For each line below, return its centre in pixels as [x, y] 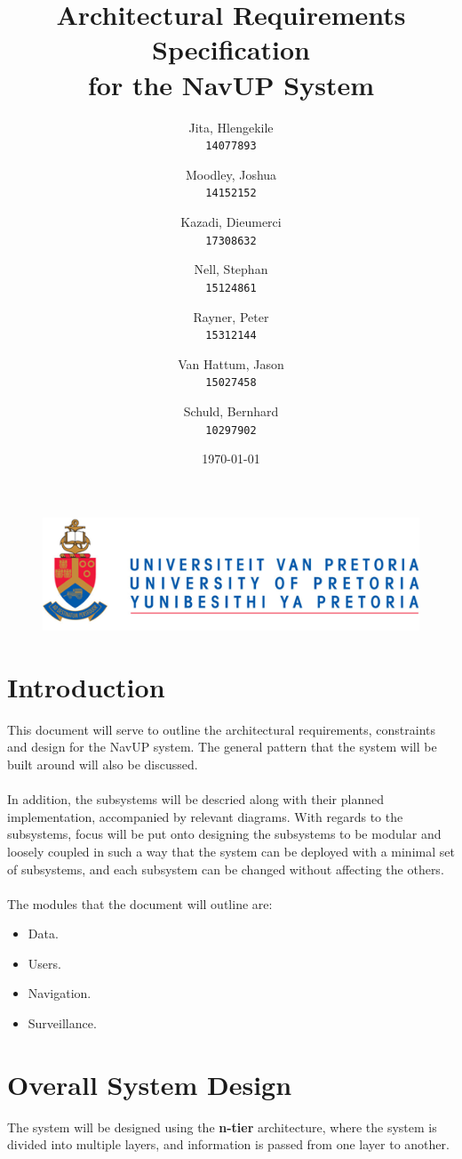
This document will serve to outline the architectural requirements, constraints [222, 729]
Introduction [86, 686]
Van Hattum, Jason [231, 363]
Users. [44, 963]
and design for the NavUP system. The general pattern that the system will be [222, 747]
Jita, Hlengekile [231, 127]
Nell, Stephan [231, 269]
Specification [231, 49]
